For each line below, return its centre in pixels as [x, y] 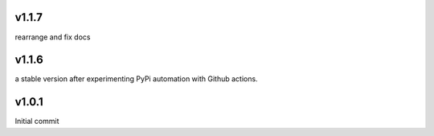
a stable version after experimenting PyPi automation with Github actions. [136, 79]
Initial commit [37, 122]
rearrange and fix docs [53, 37]
